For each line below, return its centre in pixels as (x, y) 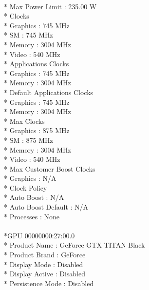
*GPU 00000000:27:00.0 (39, 235)
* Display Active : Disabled (45, 274)
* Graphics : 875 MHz (37, 130)
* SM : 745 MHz (28, 35)
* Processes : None (32, 216)
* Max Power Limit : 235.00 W (50, 6)
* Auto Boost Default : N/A (46, 207)
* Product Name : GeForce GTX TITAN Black (74, 245)
